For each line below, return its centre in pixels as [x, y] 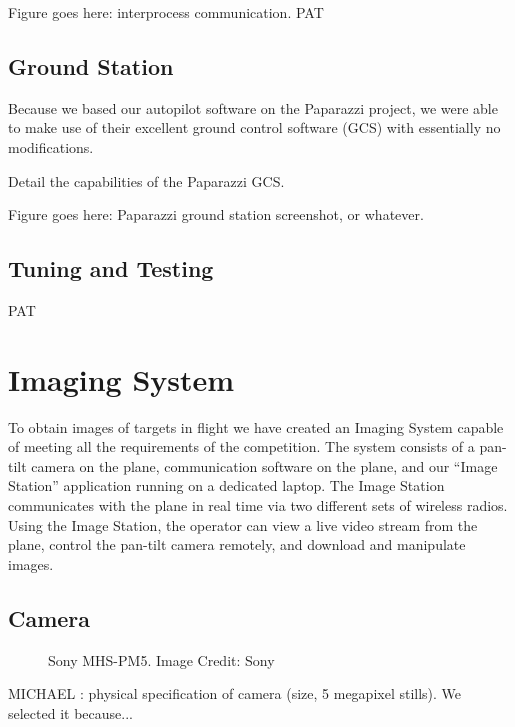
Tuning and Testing [111, 268]
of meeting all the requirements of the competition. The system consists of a [241, 446]
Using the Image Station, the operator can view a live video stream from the [243, 524]
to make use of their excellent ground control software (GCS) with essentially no [254, 127]
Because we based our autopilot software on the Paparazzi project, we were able [253, 107]
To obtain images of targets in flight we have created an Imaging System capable [256, 426]
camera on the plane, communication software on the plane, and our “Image [264, 465]
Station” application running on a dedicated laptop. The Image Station [226, 485]
